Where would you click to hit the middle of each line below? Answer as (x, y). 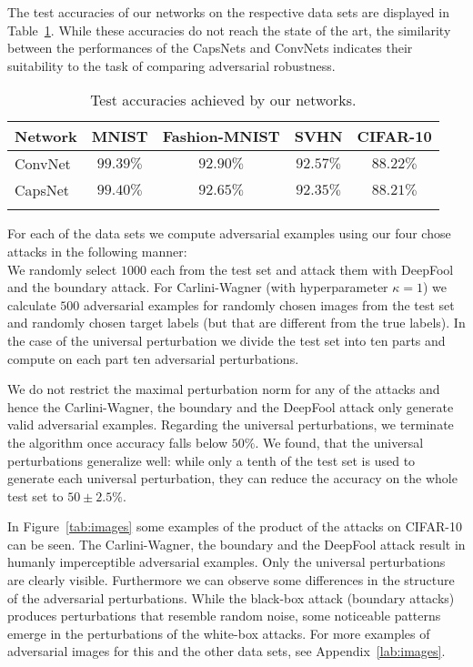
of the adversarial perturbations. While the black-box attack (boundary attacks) (231, 597)
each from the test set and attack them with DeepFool (302, 269)
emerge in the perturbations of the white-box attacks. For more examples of (219, 633)
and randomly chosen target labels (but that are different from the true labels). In (236, 323)
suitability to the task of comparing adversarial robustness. (171, 65)
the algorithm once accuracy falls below (118, 442)
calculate (32, 304)
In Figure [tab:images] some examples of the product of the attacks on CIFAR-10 (235, 526)
